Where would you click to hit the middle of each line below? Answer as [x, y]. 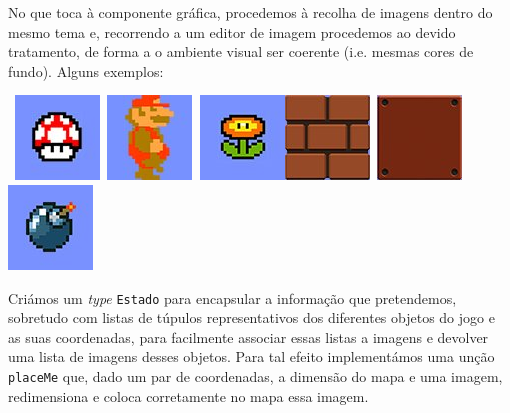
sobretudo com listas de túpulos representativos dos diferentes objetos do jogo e [251, 317]
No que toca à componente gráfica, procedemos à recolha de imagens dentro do [250, 12]
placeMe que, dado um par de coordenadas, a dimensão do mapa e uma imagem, [255, 376]
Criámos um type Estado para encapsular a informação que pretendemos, [232, 297]
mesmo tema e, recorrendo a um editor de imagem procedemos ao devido [232, 31]
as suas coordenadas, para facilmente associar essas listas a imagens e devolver [248, 336]
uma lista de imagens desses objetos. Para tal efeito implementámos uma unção [251, 356]
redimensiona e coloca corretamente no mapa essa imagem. [188, 395]
